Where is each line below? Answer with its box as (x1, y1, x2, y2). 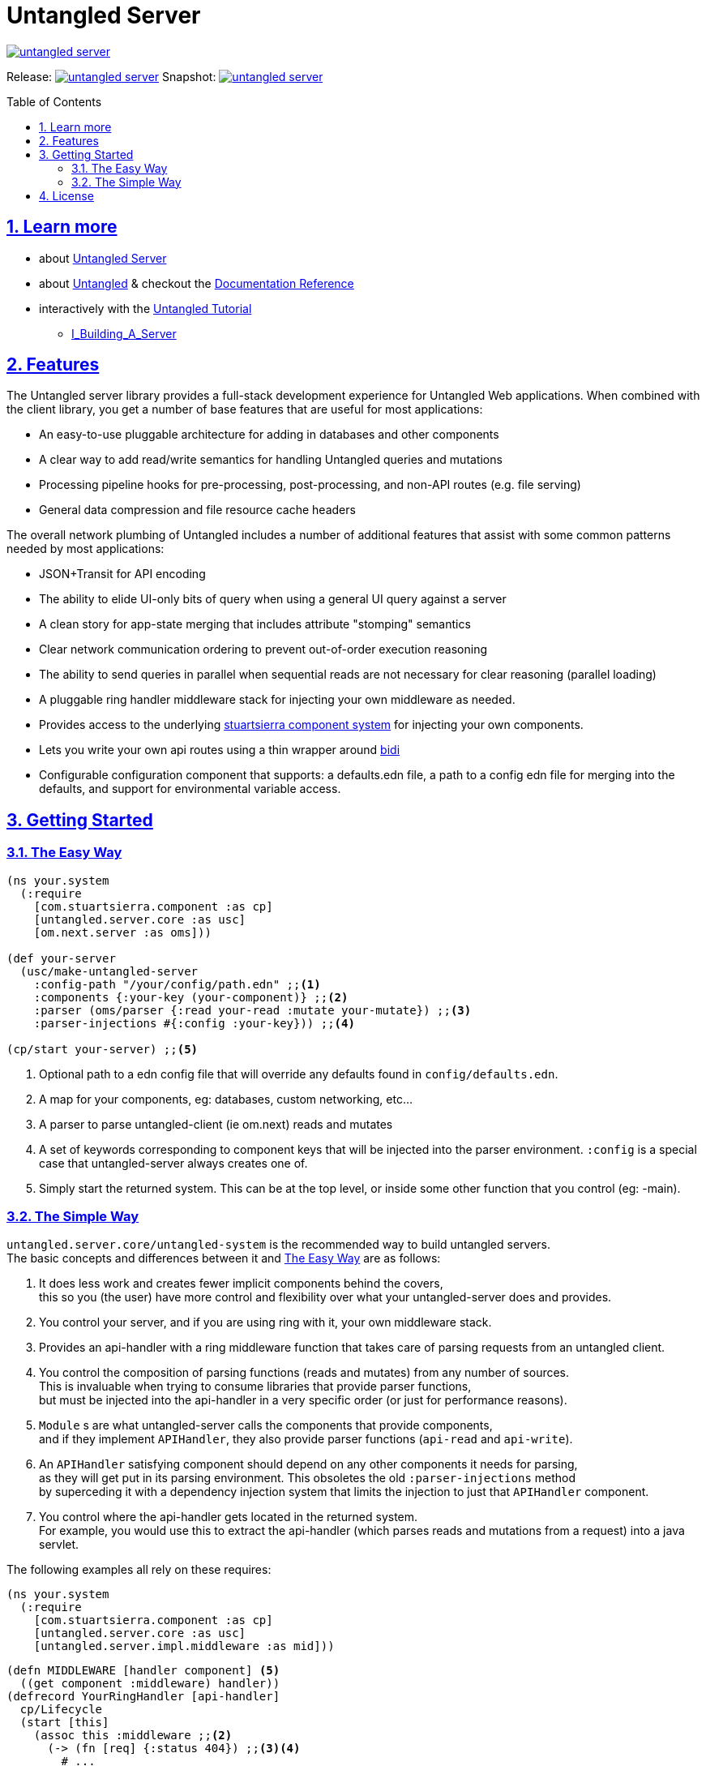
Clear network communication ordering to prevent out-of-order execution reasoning (39, 642, 488, 657)
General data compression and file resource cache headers (39, 503, 356, 517)
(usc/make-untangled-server (19, 964, 199, 978)
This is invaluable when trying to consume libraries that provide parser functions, (39, 1379, 472, 1394)
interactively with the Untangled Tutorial (39, 301, 252, 315)
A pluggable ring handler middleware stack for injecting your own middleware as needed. (39, 692, 516, 707)
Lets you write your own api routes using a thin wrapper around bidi (39, 743, 400, 757)
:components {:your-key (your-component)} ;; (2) (33, 990, 349, 1004)
